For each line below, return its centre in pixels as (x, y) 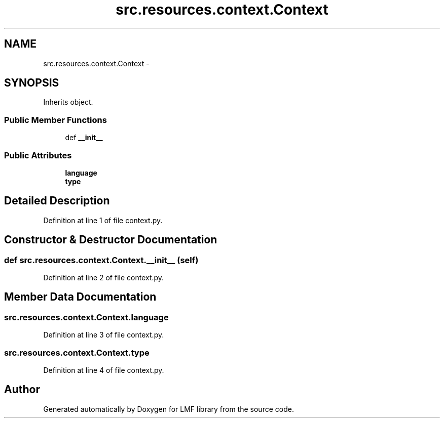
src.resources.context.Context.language (86, 317)
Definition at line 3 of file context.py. (104, 335)
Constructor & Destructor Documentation (111, 240)
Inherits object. (68, 102)
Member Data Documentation (80, 297)
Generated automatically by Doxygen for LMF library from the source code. (169, 409)
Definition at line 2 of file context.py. (104, 278)
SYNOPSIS (32, 83)
